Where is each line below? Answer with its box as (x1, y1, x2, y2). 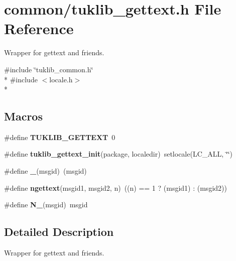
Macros (4, 108, 43, 124)
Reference (4, 18, 74, 39)
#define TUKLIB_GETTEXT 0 (4, 132, 115, 142)
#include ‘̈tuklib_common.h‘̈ (4, 64, 93, 74)
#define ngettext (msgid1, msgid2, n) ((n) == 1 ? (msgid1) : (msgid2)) (4, 182, 227, 193)
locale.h (49, 74, 73, 84)
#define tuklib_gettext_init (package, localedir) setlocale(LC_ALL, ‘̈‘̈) (4, 149, 233, 159)
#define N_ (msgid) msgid (4, 199, 88, 210)
